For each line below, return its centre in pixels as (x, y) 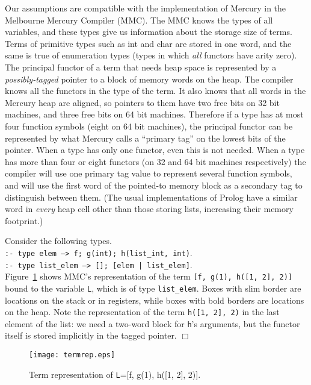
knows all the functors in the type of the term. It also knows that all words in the (155, 91)
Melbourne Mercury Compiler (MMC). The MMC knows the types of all (139, 20)
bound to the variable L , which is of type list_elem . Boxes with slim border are (153, 288)
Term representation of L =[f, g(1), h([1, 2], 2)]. (115, 374)
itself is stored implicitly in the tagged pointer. (91, 335)
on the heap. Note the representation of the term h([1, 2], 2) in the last (142, 312)
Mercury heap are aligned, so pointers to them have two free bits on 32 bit (142, 102)
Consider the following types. (58, 241)
